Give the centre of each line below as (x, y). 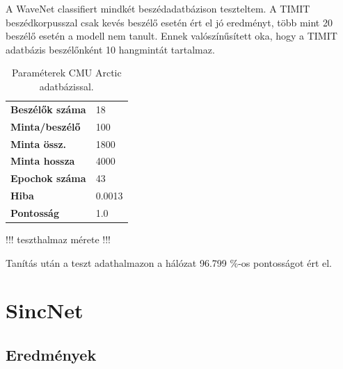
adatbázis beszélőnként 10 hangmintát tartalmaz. (110, 49)
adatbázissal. (66, 86)
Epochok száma (48, 178)
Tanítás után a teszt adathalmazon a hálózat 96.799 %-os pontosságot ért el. (169, 262)
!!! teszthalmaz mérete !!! (58, 239)
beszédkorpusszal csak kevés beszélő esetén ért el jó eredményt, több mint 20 (169, 22)
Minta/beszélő (46, 126)
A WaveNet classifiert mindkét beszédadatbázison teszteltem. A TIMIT (158, 8)
